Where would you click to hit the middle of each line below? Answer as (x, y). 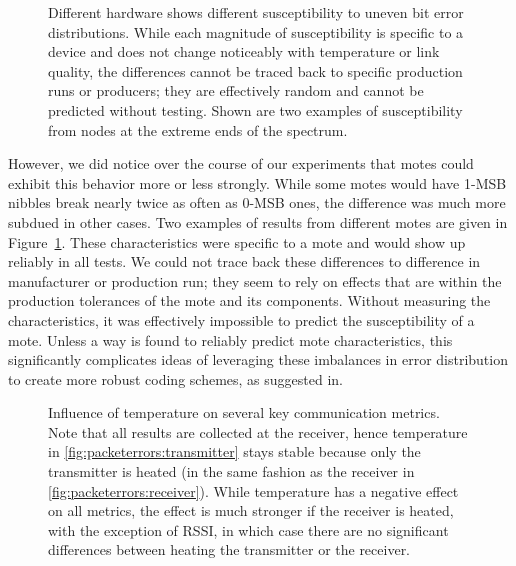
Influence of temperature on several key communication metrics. (244, 412)
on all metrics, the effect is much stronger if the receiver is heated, (251, 510)
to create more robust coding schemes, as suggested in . (175, 378)
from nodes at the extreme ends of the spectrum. (198, 129)
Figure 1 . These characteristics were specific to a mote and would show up (237, 241)
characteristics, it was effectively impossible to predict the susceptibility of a (241, 319)
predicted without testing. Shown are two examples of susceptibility (255, 109)
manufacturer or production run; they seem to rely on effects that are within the (255, 280)
